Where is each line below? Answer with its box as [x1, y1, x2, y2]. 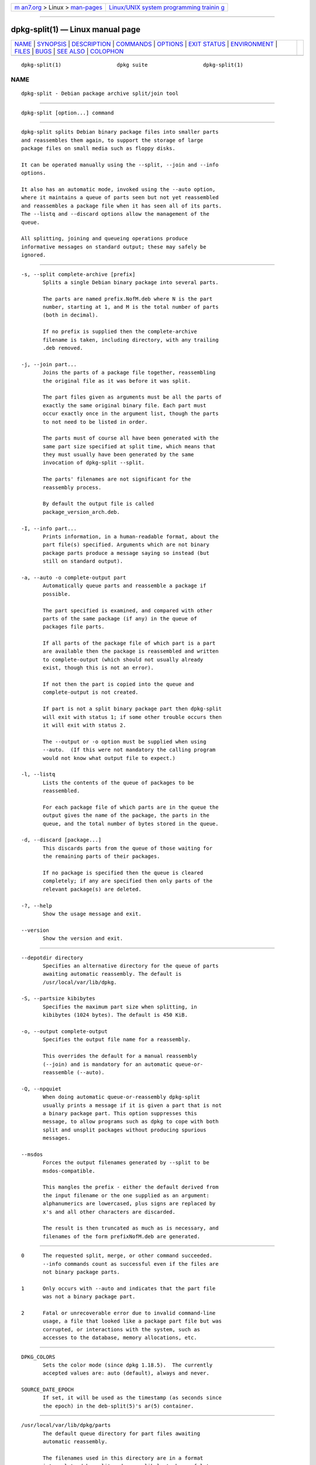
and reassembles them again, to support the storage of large [21, 137, 204, 144]
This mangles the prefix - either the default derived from [43, 1184, 219, 1191]
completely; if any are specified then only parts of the [43, 878, 213, 884]
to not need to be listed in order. [43, 418, 148, 425]
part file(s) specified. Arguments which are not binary [43, 541, 210, 548]
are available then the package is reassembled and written [43, 648, 219, 655]
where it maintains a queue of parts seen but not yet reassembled [21, 194, 219, 201]
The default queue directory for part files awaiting [43, 1430, 200, 1437]
